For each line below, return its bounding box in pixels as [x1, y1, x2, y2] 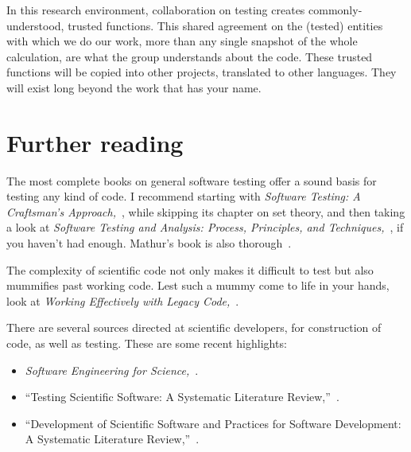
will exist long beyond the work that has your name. [6, 79, 262, 95]
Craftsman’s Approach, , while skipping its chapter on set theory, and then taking [6, 203, 405, 220]
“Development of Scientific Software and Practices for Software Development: [25, 415, 401, 431]
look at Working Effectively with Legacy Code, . [6, 292, 239, 309]
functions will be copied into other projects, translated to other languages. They [6, 64, 397, 80]
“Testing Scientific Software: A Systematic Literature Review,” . [25, 388, 339, 405]
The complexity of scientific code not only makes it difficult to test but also [6, 261, 374, 278]
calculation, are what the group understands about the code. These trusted [6, 48, 373, 64]
